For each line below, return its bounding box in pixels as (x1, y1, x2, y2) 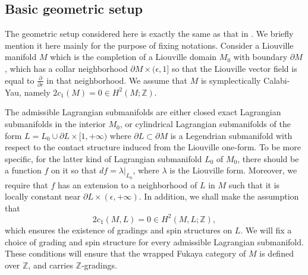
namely (24, 86, 51, 98)
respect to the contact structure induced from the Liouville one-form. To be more (5, 141, 301, 153)
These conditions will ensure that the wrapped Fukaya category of (5, 247, 246, 260)
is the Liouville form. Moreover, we (169, 164, 297, 176)
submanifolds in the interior (5, 118, 106, 130)
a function (5, 164, 42, 176)
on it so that (51, 164, 97, 176)
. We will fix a (240, 223, 292, 236)
